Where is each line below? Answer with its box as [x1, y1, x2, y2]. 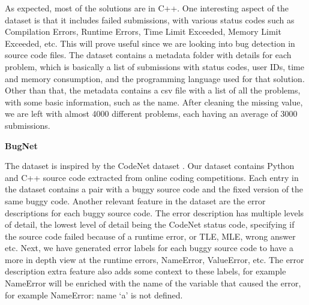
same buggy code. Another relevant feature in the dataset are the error [5, 194, 266, 207]
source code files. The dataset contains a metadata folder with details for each [5, 49, 292, 61]
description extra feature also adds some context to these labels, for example [5, 265, 286, 277]
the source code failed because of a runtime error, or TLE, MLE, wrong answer [5, 229, 296, 242]
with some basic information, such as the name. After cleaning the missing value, [5, 95, 303, 108]
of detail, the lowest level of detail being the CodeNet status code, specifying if [5, 218, 295, 231]
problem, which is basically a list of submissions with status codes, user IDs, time [5, 60, 304, 73]
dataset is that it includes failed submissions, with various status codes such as [5, 13, 295, 26]
